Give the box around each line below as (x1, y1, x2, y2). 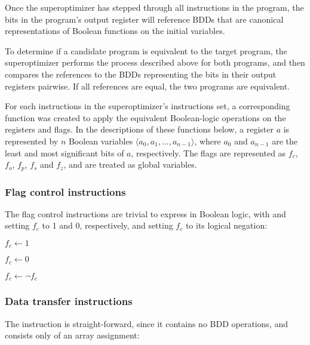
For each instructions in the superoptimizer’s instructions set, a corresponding (5, 100, 290, 112)
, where (194, 134, 221, 147)
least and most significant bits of (5, 146, 124, 159)
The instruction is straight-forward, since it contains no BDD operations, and (5, 317, 288, 329)
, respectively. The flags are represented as (131, 146, 286, 159)
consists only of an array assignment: (5, 329, 140, 341)
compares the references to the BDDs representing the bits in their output (5, 67, 277, 80)
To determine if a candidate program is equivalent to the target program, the (5, 44, 287, 57)
